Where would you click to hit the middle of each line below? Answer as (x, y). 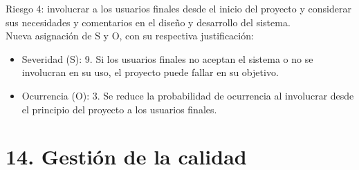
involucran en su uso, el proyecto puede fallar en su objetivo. (150, 72)
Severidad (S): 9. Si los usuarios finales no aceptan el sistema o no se (167, 58)
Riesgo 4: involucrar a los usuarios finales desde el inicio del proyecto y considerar (178, 8)
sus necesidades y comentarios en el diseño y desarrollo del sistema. (148, 22)
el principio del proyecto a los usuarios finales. (119, 109)
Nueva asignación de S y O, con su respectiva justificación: (130, 36)
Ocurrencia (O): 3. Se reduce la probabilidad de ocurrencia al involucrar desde (188, 95)
